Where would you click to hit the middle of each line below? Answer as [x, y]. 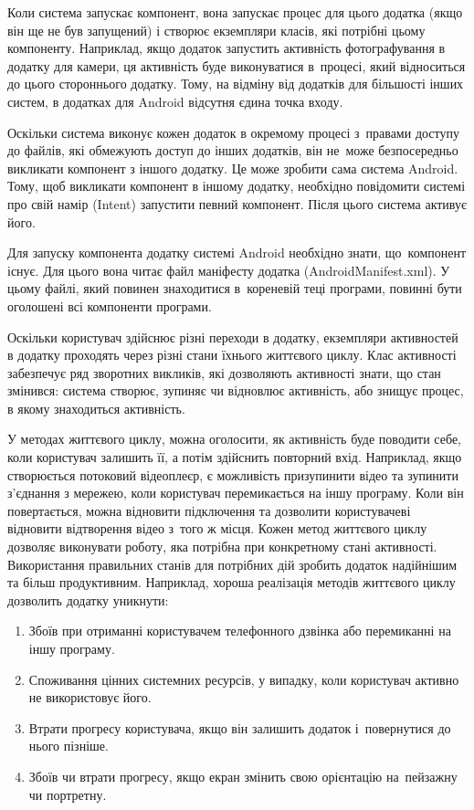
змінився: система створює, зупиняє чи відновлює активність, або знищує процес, [236, 390]
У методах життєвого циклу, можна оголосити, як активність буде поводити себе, [235, 439]
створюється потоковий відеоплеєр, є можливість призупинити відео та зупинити [233, 474]
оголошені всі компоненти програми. [110, 305]
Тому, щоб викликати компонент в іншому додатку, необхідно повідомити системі [237, 186]
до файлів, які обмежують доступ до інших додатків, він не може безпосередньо [233, 150]
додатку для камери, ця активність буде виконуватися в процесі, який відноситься [237, 65]
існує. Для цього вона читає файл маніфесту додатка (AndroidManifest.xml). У [229, 270]
